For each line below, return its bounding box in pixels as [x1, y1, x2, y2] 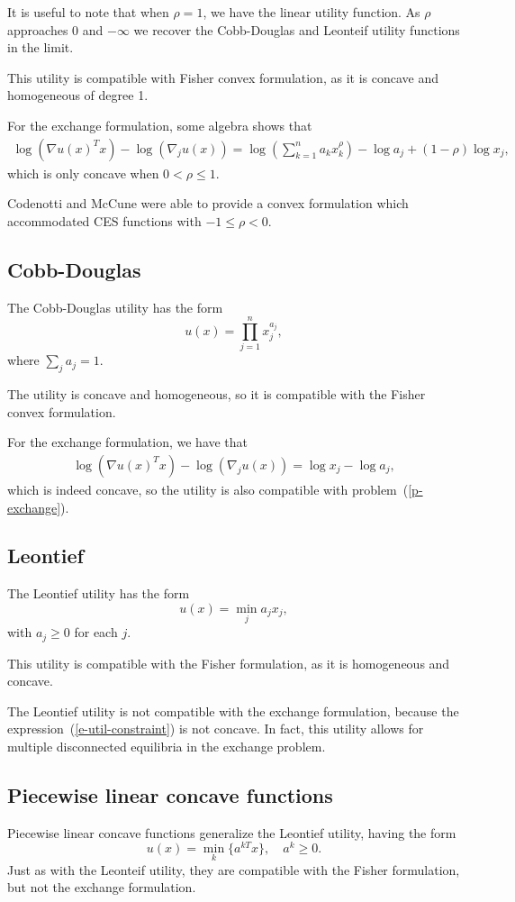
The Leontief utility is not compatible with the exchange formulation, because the [7, 701, 459, 720]
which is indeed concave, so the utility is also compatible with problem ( [7, 479, 409, 498]
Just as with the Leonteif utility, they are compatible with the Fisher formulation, [7, 860, 460, 879]
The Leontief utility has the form [7, 584, 190, 603]
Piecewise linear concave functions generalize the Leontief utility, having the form [7, 823, 456, 842]
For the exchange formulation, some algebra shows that [7, 115, 312, 134]
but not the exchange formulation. [7, 878, 196, 897]
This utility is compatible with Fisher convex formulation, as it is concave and [7, 68, 438, 87]
